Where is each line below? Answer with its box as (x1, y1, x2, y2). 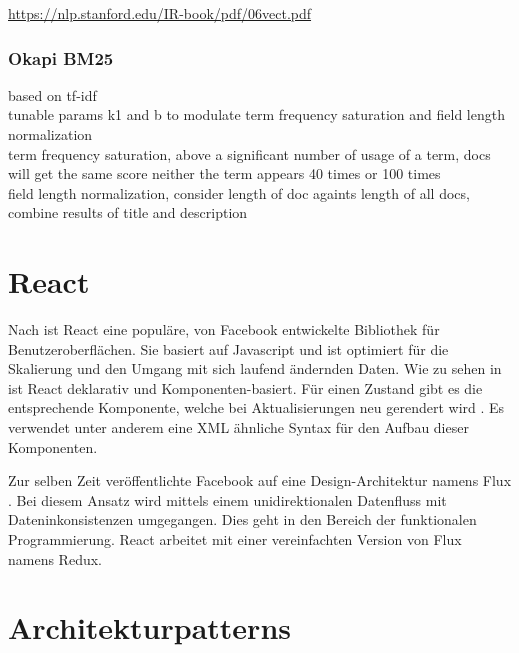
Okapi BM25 (8, 45, 114, 70)
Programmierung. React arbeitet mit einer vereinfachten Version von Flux (8, 529, 462, 550)
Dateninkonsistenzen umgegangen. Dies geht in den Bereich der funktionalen (8, 509, 477, 530)
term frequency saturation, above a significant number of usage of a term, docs (8, 143, 491, 164)
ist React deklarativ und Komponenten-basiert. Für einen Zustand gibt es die (8, 377, 483, 398)
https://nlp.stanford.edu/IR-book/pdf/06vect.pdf (8, 3, 312, 23)
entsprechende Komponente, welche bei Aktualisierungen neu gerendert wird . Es (8, 397, 505, 418)
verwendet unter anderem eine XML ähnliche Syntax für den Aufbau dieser (8, 417, 469, 438)
